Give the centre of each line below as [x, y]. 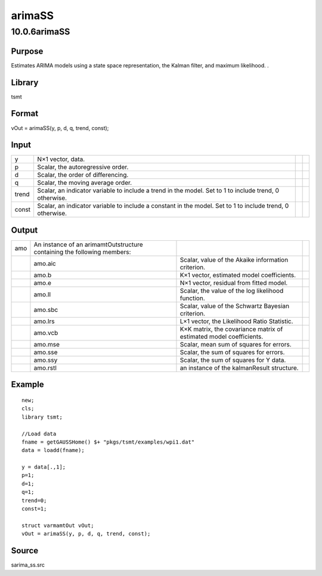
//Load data [39, 433]
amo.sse [46, 352]
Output [24, 230]
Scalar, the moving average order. [85, 183]
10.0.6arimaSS [41, 32]
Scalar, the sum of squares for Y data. [233, 360]
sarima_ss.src [28, 565]
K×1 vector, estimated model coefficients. [238, 275]
